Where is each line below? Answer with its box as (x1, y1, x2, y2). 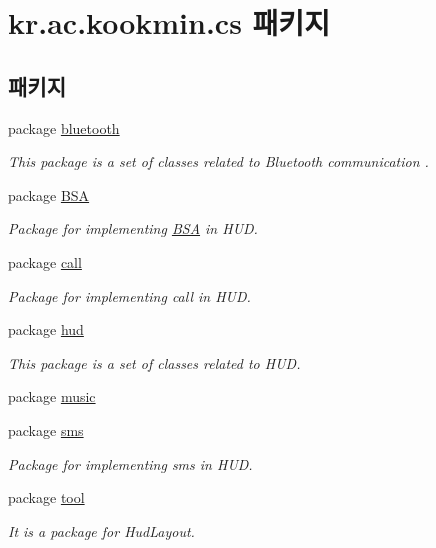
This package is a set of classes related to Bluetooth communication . (8, 151, 429, 172)
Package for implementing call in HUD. (8, 285, 251, 306)
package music (8, 386, 96, 407)
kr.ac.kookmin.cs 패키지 (8, 2, 330, 43)
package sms (8, 419, 84, 440)
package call (8, 251, 82, 272)
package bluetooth (8, 117, 120, 138)
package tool (8, 487, 85, 508)
